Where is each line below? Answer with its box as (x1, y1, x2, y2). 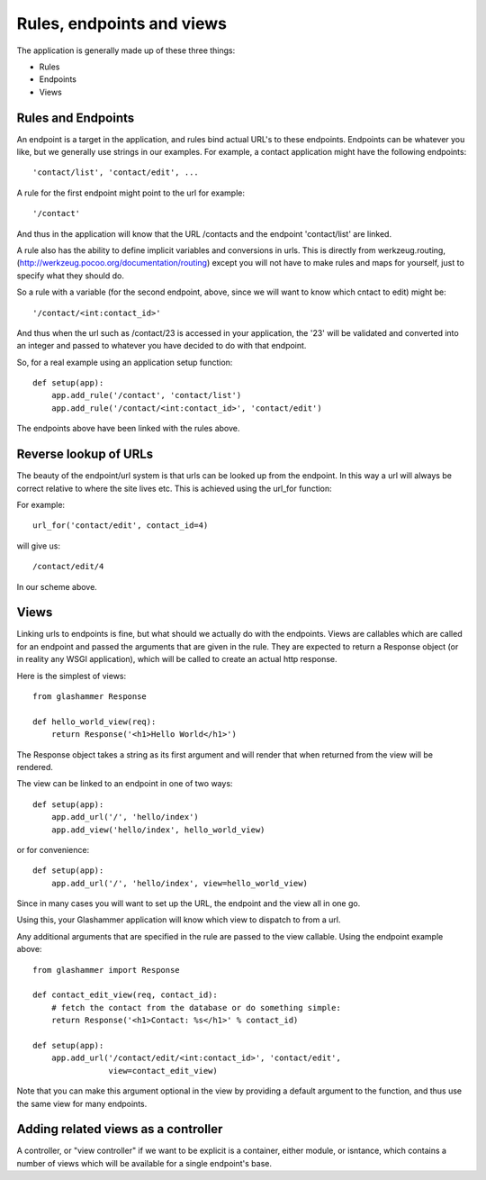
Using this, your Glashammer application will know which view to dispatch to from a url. (16, 914, 341, 925)
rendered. (16, 761, 54, 772)
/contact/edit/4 (32, 561, 104, 572)
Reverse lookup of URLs (16, 447, 154, 462)
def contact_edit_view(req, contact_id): (32, 990, 218, 1000)
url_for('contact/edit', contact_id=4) (32, 521, 209, 531)
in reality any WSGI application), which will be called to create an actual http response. (16, 654, 337, 665)
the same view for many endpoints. (16, 1098, 148, 1109)
